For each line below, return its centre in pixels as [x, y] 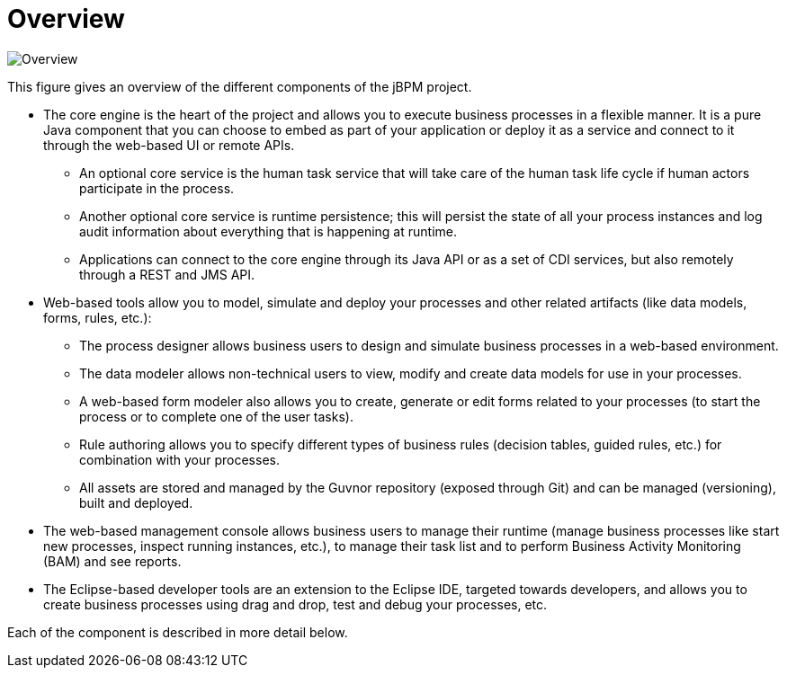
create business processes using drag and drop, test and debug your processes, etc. [295, 604]
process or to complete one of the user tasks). [216, 416]
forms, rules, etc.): [98, 317]
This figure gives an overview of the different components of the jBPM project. [240, 86]
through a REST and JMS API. [167, 274]
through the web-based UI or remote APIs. [169, 145]
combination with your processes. [179, 459]
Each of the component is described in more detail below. [178, 632]
